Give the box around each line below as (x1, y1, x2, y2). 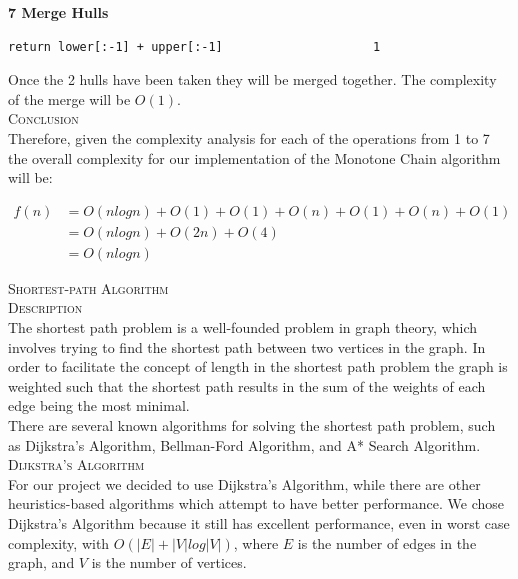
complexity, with (8, 532, 110, 553)
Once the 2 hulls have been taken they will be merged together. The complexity (8, 69, 497, 90)
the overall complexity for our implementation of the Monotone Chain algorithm (8, 147, 501, 168)
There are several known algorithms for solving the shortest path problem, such (8, 415, 496, 435)
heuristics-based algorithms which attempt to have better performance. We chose (8, 493, 504, 514)
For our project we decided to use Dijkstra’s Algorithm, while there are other (8, 473, 481, 494)
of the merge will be (8, 88, 131, 109)
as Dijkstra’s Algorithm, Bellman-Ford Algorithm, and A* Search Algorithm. (8, 434, 481, 455)
